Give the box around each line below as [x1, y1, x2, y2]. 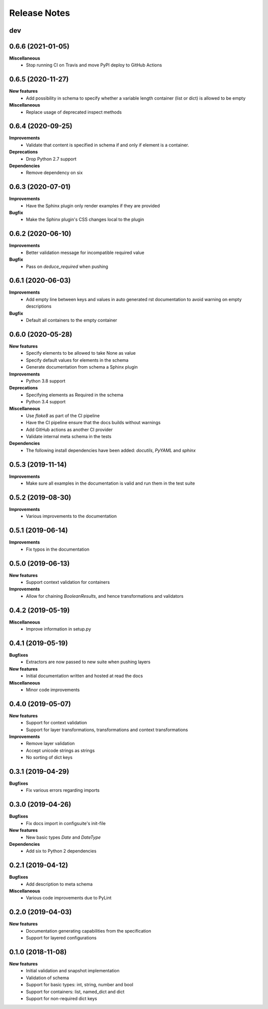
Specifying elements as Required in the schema [26, 392, 124, 398]
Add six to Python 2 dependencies [26, 848, 97, 854]
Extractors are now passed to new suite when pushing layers [26, 659, 151, 665]
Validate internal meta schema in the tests [26, 434, 112, 440]
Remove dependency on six [26, 170, 83, 176]
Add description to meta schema [26, 881, 93, 887]
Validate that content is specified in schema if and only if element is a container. [26, 142, 190, 148]
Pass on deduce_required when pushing [26, 263, 109, 269]
